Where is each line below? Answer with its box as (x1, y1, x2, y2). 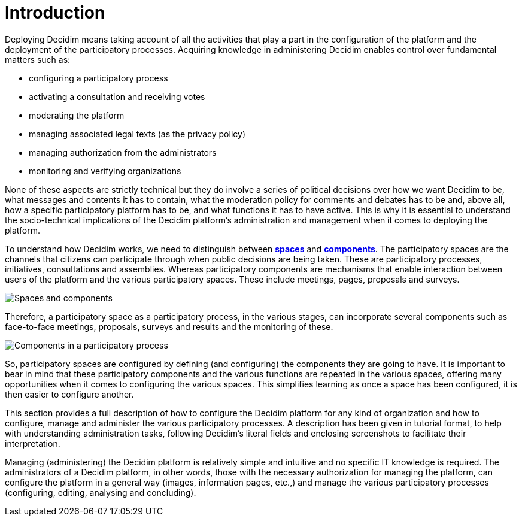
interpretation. (5, 438, 60, 449)
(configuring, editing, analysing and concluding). (5, 487, 196, 498)
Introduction (5, 2, 105, 23)
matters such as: (5, 54, 71, 65)
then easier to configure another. (5, 389, 134, 399)
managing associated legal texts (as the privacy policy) (29, 128, 245, 139)
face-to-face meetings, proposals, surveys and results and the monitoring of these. (5, 321, 333, 332)
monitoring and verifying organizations (29, 165, 181, 176)
